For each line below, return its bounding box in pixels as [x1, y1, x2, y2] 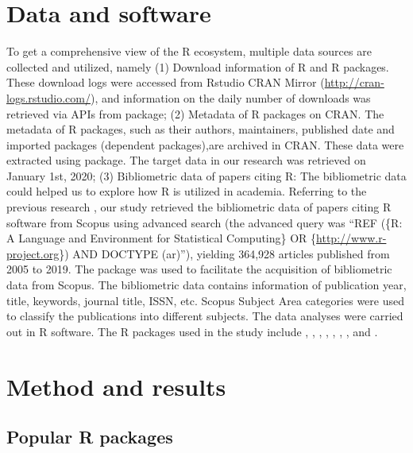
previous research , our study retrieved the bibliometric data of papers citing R [6, 199, 392, 215]
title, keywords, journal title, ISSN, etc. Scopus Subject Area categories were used [6, 292, 404, 308]
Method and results [6, 370, 226, 402]
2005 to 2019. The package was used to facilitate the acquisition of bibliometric [6, 261, 392, 277]
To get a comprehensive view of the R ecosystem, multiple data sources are [6, 43, 372, 60]
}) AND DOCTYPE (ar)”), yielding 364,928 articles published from [59, 245, 390, 261]
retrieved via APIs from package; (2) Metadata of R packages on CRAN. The [6, 105, 384, 122]
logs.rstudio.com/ [6, 89, 91, 106]
